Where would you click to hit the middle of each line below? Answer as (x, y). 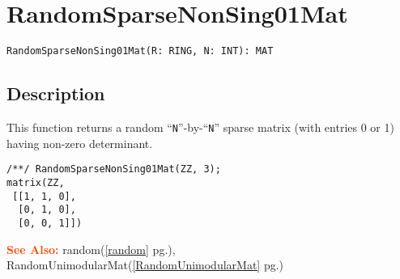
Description (56, 93)
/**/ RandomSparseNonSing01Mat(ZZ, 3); (114, 169)
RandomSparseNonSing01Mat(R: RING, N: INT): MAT (140, 51)
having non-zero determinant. (80, 143)
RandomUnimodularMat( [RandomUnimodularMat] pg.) (145, 265)
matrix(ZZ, (36, 182)
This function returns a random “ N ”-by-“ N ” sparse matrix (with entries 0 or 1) (200, 127)
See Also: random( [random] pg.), (91, 249)
